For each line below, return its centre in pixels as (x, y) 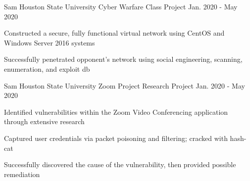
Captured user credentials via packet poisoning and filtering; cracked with (116, 138)
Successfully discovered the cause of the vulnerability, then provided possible (120, 164)
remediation (22, 174)
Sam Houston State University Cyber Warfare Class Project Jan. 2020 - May (121, 6)
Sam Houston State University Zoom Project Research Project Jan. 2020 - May (125, 85)
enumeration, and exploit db (47, 68)
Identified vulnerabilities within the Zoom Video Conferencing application (116, 112)
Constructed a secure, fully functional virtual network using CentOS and (114, 33)
